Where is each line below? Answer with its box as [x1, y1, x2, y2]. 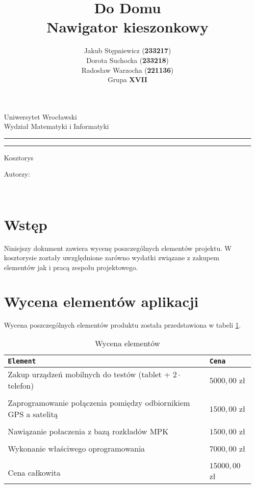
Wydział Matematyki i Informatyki [4, 121, 109, 131]
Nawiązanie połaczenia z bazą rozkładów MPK [8, 426, 169, 437]
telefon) [8, 380, 34, 392]
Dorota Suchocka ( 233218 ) [86, 55, 169, 65]
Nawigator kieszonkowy [47, 17, 208, 37]
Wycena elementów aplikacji [4, 291, 199, 311]
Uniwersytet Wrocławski [4, 111, 77, 122]
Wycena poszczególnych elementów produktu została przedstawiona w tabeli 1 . [4, 319, 241, 330]
